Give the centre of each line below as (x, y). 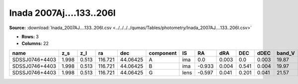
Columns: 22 (35, 43)
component (163, 53)
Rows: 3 (30, 37)
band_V (286, 53)
